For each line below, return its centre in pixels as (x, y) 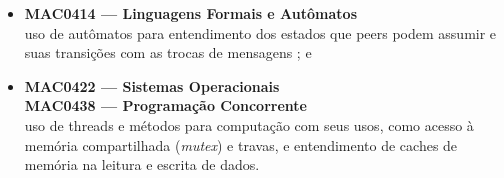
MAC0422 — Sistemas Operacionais (152, 85)
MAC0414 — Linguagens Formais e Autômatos (190, 13)
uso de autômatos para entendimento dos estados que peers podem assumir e (260, 32)
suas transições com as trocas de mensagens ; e (168, 52)
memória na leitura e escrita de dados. (142, 164)
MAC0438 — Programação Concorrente (165, 105)
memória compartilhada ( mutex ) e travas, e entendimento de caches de (241, 144)
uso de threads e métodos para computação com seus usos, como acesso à (249, 124)
